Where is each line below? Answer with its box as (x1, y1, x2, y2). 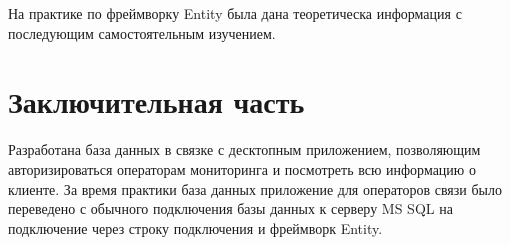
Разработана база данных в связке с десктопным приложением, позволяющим (8, 139, 481, 160)
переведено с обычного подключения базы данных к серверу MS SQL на (8, 198, 453, 219)
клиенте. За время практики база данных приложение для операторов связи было (8, 178, 503, 199)
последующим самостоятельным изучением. (8, 22, 276, 43)
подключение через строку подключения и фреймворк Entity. (8, 217, 383, 238)
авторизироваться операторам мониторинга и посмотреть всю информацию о (8, 158, 476, 179)
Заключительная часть (8, 81, 305, 122)
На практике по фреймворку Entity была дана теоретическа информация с (8, 3, 462, 23)
